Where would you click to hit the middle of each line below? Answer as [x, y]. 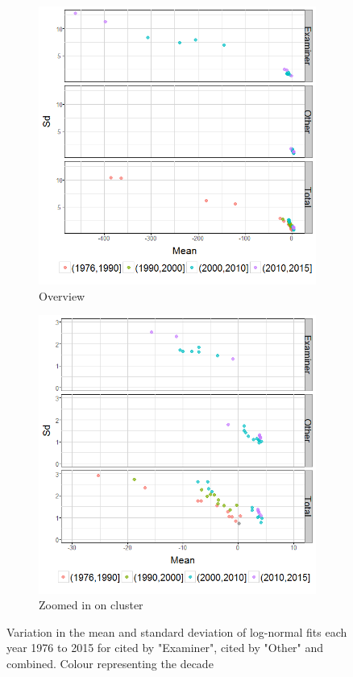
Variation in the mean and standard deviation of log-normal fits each [177, 631]
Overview [62, 295]
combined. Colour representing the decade [110, 663]
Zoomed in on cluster [91, 605]
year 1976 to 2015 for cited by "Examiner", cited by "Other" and [165, 648]
